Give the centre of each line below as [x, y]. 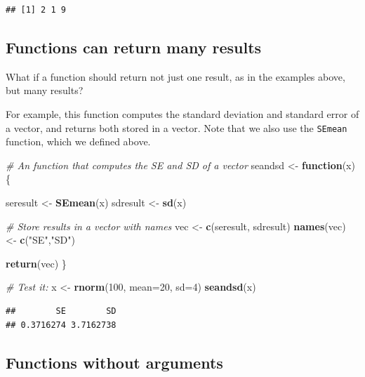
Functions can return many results [134, 47]
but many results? [45, 90]
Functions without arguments [114, 362]
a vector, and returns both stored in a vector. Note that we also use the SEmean [177, 127]
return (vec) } [36, 263]
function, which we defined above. [78, 141]
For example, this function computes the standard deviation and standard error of [182, 113]
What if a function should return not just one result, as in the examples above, [175, 76]
